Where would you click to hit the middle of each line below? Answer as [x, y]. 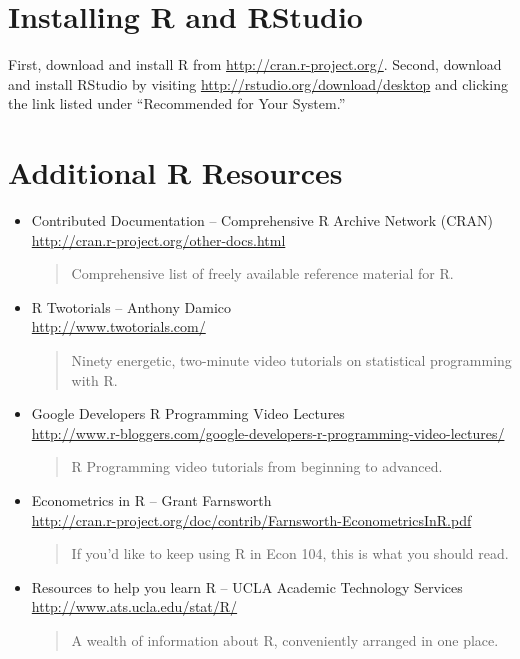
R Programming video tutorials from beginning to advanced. [257, 466]
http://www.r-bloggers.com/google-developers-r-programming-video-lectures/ [268, 432]
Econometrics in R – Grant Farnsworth [151, 499]
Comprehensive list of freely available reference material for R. [262, 273]
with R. [94, 379]
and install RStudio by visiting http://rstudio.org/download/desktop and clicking [258, 83]
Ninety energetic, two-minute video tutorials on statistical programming [291, 360]
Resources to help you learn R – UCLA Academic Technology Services [247, 586]
